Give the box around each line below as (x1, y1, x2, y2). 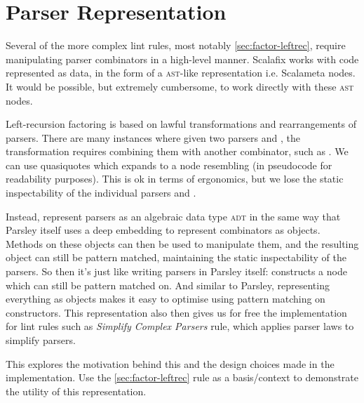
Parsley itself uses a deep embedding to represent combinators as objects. (6, 223, 321, 237)
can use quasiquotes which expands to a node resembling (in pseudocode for (6, 157, 332, 172)
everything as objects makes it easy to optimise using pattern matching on (6, 291, 325, 306)
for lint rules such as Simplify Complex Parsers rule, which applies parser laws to (6, 319, 354, 333)
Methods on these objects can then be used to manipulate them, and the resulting (6, 236, 359, 251)
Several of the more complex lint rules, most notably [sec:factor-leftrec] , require (6, 38, 346, 53)
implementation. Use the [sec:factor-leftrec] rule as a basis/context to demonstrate (6, 370, 359, 385)
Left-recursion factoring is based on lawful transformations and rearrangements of (6, 117, 356, 131)
